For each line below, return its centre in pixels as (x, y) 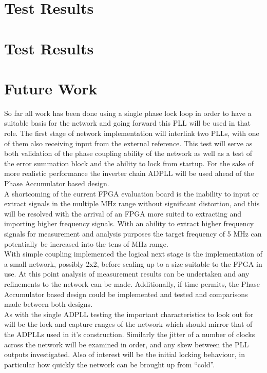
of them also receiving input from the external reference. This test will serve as (128, 143)
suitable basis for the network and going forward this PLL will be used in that (127, 123)
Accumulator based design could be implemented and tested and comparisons (126, 294)
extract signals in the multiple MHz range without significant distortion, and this (132, 203)
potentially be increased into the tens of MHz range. (86, 243)
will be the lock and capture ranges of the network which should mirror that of (128, 324)
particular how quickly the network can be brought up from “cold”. (110, 364)
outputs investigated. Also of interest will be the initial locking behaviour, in (125, 354)
